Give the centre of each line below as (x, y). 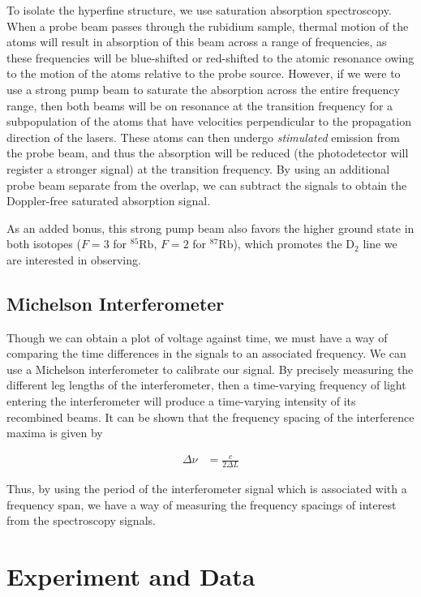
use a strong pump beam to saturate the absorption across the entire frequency (203, 89)
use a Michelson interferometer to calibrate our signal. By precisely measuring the (210, 369)
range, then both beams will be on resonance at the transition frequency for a (200, 105)
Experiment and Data (131, 576)
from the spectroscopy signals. (81, 520)
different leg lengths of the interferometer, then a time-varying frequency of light (206, 385)
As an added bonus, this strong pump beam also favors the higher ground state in (210, 228)
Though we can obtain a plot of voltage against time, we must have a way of (197, 337)
